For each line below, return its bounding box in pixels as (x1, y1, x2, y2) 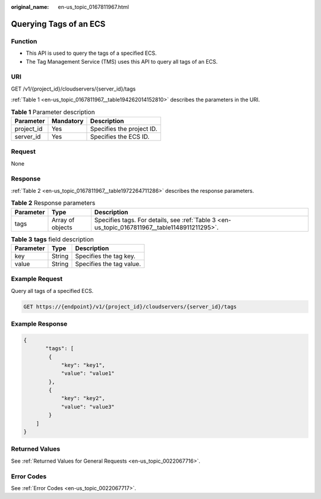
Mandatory (51, 117, 84, 125)
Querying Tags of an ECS (11, 18, 106, 29)
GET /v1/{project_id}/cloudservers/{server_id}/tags (11, 85, 136, 92)
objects (51, 223, 73, 232)
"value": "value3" (61, 403, 115, 410)
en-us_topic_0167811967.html (58, 4, 129, 10)
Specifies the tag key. (75, 252, 136, 260)
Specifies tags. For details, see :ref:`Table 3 (94, 216, 216, 224)
